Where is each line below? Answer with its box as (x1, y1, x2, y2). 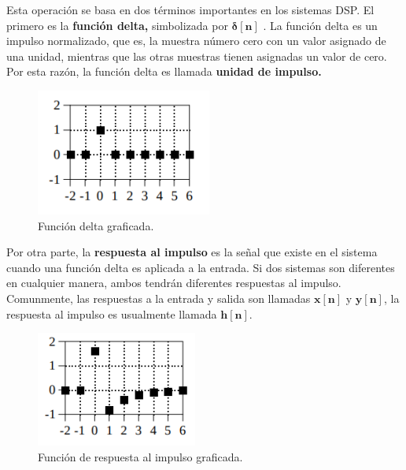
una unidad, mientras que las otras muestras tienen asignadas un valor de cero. (6, 47, 387, 64)
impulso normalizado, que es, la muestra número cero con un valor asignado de (6, 32, 386, 49)
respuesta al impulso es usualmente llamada (6, 305, 217, 322)
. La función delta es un (263, 17, 378, 33)
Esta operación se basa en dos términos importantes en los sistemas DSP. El (6, 2, 375, 17)
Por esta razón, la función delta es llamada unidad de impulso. (6, 63, 322, 80)
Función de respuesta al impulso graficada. (38, 448, 243, 464)
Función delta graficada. (38, 217, 154, 233)
